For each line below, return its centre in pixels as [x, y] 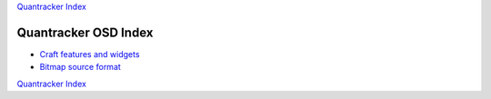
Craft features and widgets [90, 54]
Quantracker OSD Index [85, 32]
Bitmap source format [80, 67]
